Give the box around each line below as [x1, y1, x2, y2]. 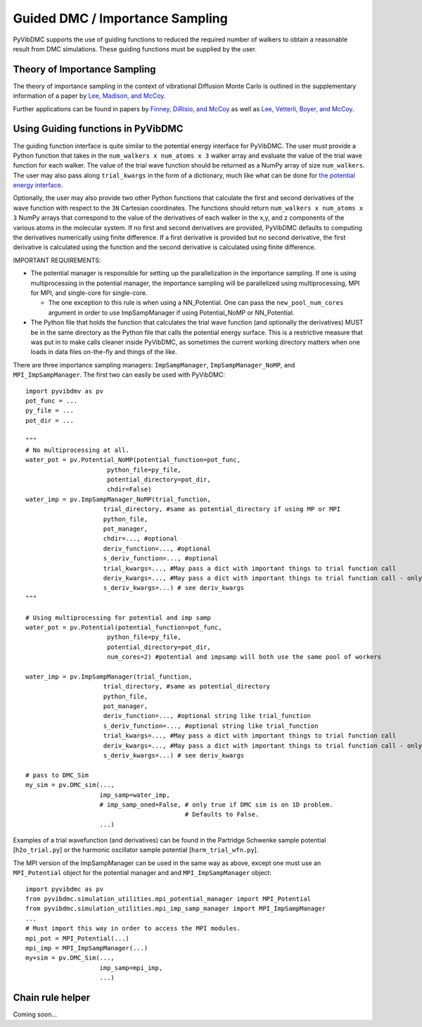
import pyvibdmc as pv [25, 885, 104, 893]
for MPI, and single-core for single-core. [30, 289, 148, 297]
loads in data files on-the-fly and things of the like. [30, 348, 177, 356]
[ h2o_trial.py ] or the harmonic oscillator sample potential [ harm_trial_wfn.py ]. [13, 845, 259, 855]
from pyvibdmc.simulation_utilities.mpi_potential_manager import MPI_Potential [25, 895, 312, 903]
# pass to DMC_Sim [25, 771, 89, 779]
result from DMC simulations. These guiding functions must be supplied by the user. [13, 44, 257, 53]
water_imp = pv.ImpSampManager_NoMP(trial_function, [25, 495, 211, 503]
